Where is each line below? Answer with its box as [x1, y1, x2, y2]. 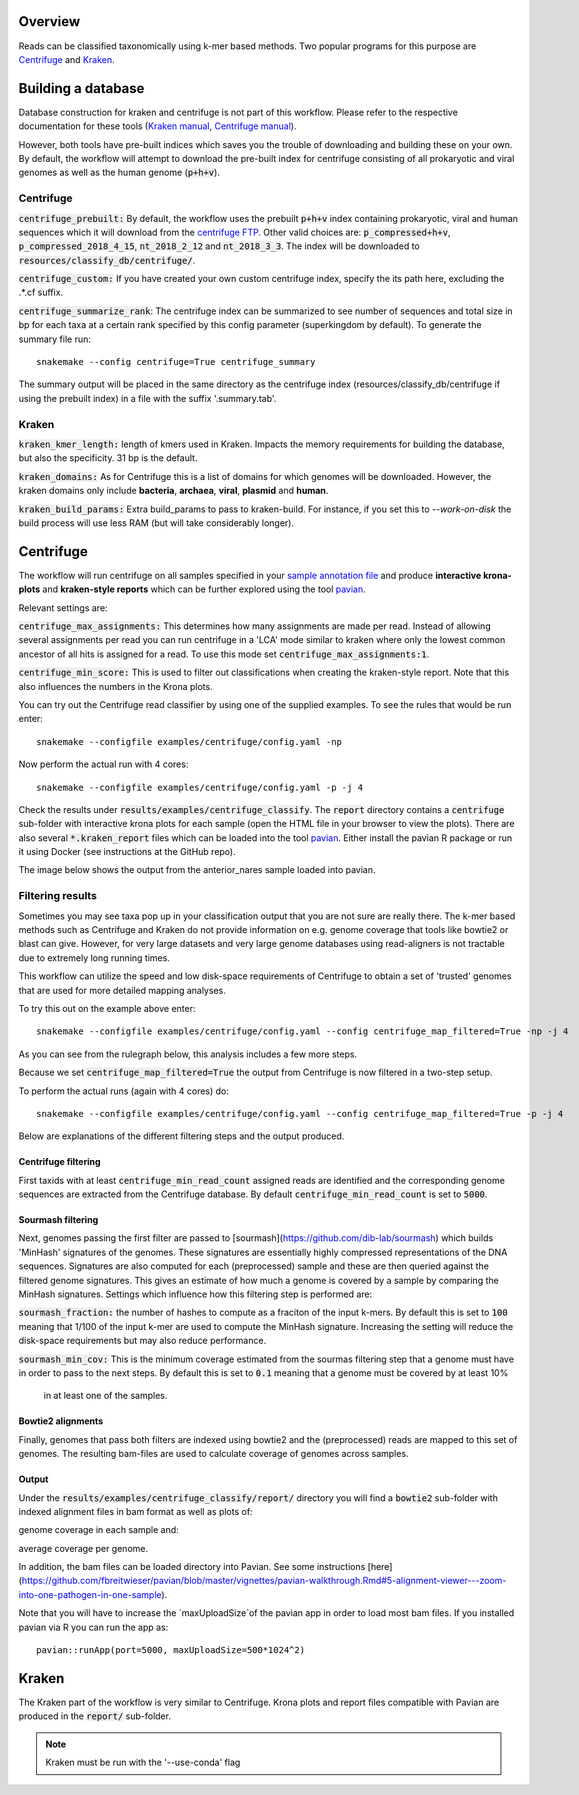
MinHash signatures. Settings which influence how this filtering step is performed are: [18, 1288, 373, 1300]
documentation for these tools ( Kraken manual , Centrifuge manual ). [18, 120, 297, 132]
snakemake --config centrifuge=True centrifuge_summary [36, 356, 316, 368]
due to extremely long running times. [18, 951, 170, 964]
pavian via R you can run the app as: [18, 1621, 169, 1633]
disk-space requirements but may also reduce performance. [18, 1335, 267, 1347]
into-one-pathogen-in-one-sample [18, 1588, 162, 1600]
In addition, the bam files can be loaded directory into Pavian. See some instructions [18, 1561, 366, 1573]
